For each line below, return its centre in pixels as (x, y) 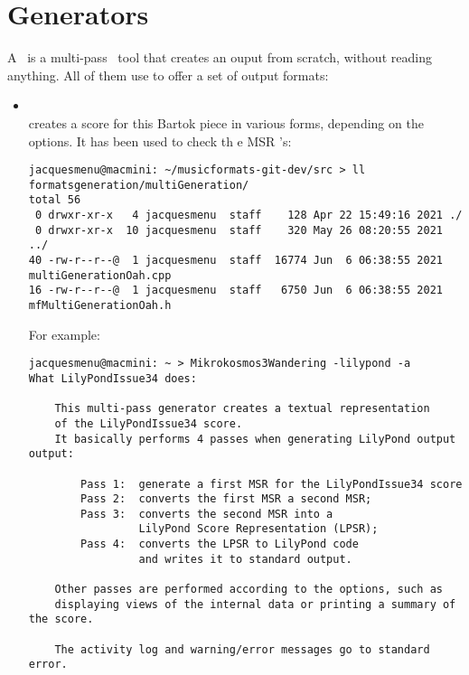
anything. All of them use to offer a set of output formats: (168, 75)
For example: (64, 334)
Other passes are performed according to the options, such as (249, 590)
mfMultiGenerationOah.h (100, 305)
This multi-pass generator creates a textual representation (242, 409)
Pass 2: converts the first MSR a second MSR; (226, 499)
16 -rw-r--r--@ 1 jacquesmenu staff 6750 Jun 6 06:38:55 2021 (235, 291)
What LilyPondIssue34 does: (113, 378)
